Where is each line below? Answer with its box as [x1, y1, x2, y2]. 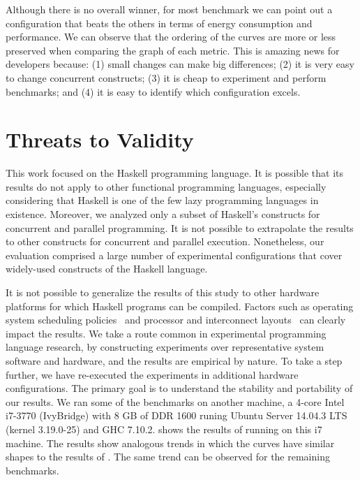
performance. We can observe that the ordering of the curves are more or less [6, 29, 336, 44]
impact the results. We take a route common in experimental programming [6, 326, 327, 340]
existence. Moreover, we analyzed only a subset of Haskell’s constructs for [6, 207, 320, 221]
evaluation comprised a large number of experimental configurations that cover [6, 247, 343, 262]
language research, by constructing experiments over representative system [6, 340, 324, 354]
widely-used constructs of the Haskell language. [6, 261, 208, 276]
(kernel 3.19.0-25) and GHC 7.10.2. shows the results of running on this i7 [6, 421, 322, 436]
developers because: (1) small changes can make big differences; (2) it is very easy [6, 57, 354, 71]
